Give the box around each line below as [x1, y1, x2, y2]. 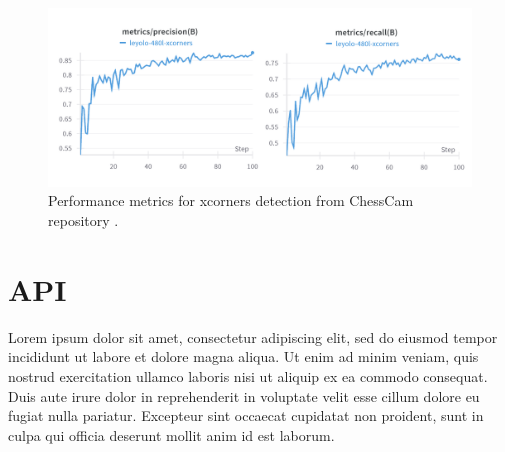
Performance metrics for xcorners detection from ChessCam [48, 190, 414, 211]
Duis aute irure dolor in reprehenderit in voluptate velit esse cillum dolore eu [8, 385, 480, 406]
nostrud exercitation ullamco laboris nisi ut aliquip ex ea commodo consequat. [8, 365, 488, 386]
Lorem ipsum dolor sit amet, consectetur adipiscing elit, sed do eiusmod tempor [8, 326, 498, 347]
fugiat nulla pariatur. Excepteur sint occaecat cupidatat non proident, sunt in [8, 405, 484, 426]
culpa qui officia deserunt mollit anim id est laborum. [8, 424, 335, 445]
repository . [48, 210, 119, 231]
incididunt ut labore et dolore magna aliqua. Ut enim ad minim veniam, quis [8, 346, 479, 367]
